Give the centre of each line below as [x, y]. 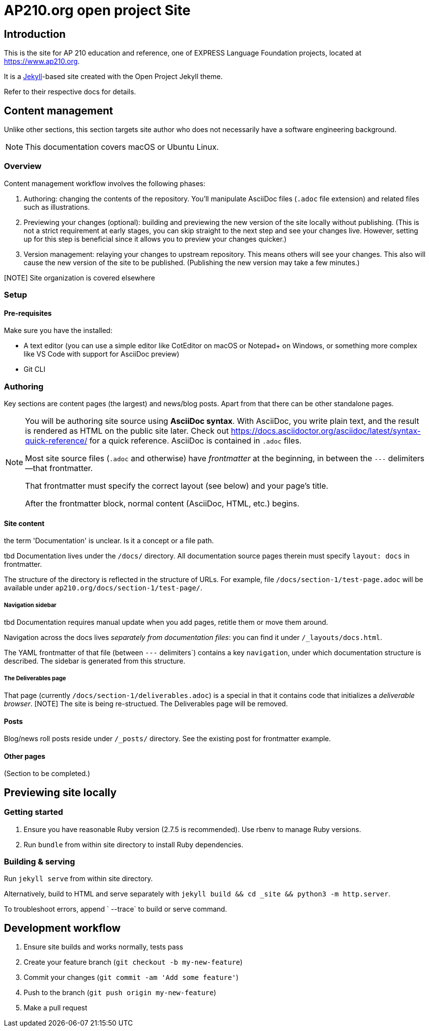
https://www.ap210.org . [42, 61]
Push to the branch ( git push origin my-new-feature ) [120, 993]
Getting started [34, 812]
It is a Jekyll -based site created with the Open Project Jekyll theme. [113, 77]
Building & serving [40, 861]
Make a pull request [56, 1008]
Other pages [25, 756]
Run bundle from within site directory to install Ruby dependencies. [133, 844]
